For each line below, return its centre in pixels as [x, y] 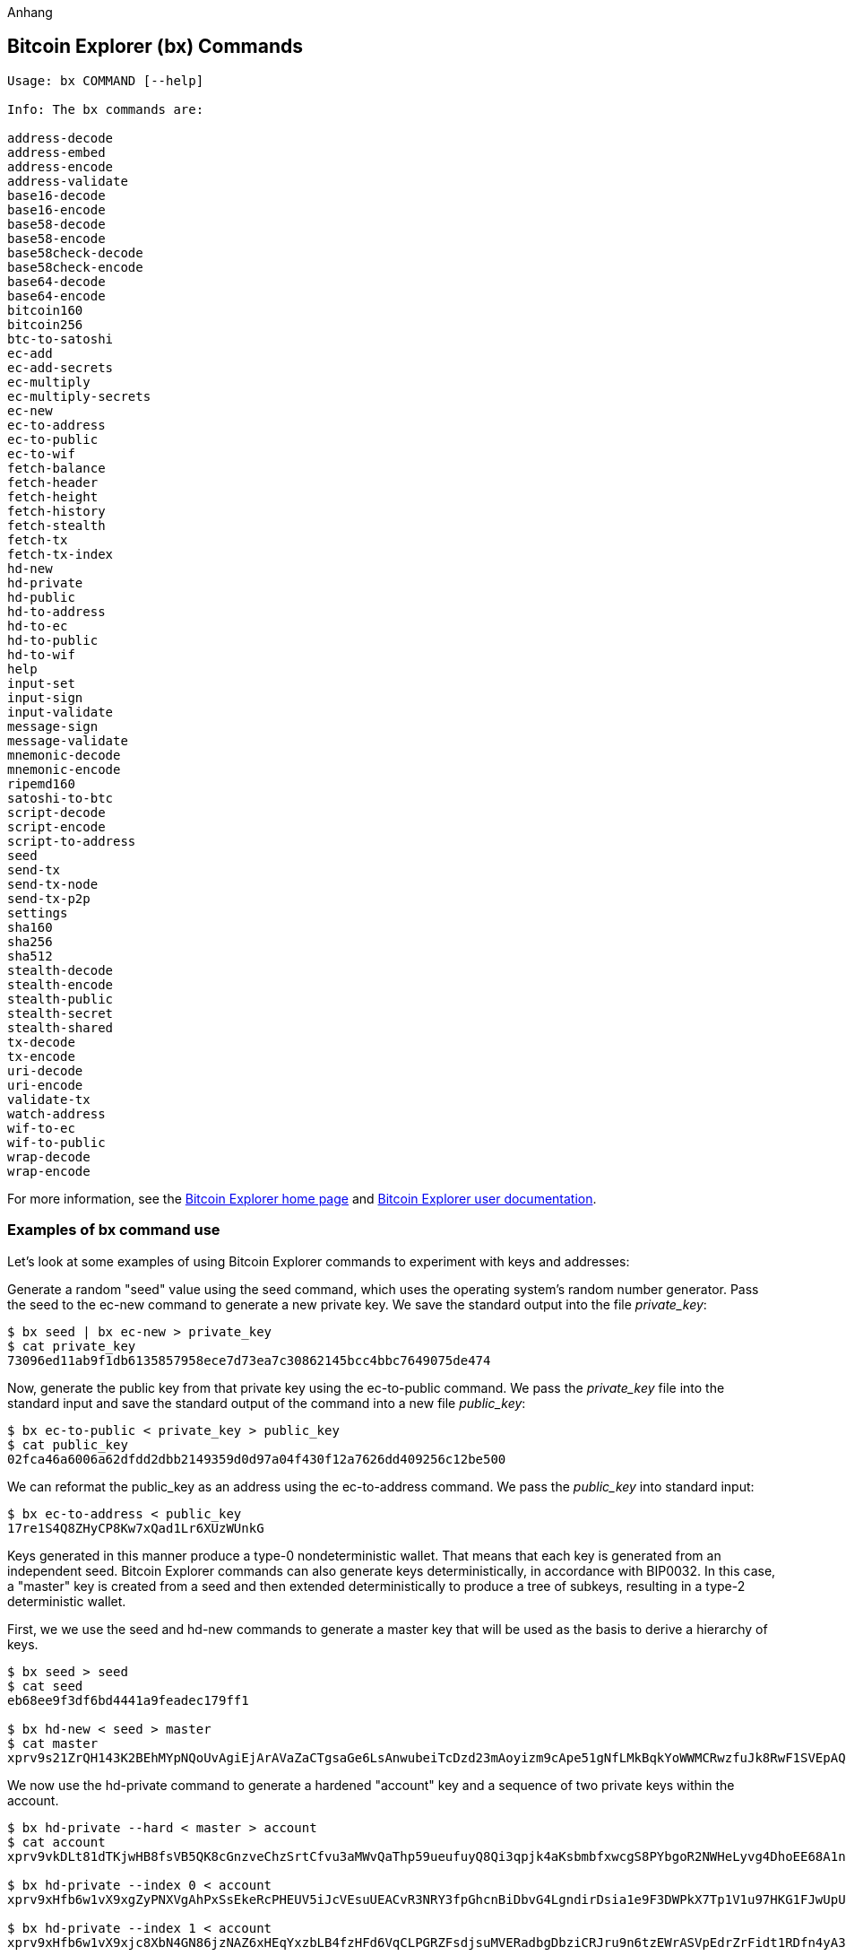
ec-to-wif [41, 453]
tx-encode [41, 1056]
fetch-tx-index [60, 554]
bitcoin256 [45, 324]
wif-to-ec [41, 1128]
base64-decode [56, 281]
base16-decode [56, 195]
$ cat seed [45, 1686]
